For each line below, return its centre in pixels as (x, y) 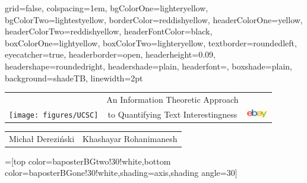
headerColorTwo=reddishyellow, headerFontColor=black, (109, 31)
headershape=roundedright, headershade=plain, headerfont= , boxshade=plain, (148, 66)
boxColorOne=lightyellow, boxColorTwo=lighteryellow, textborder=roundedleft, (151, 42)
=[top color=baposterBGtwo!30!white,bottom (88, 161)
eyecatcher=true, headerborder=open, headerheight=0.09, (110, 54)
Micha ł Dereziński (42, 138)
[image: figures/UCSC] (54, 115)
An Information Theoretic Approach (173, 99)
